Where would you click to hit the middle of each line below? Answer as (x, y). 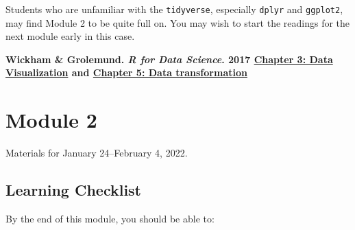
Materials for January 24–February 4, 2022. (97, 153)
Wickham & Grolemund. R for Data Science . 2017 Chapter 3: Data (169, 59)
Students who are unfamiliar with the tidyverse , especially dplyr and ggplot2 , (174, 9)
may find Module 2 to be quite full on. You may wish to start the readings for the (178, 22)
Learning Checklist (74, 190)
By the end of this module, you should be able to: (110, 218)
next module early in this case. (70, 36)
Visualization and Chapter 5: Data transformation (126, 72)
